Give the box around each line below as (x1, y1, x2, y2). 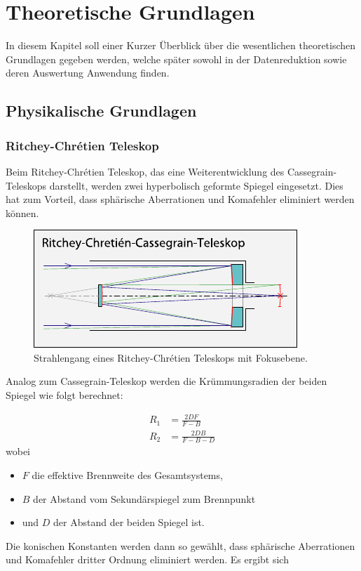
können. (6, 205, 39, 220)
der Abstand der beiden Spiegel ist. (53, 515, 205, 530)
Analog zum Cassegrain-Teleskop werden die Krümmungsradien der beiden (6, 374, 327, 388)
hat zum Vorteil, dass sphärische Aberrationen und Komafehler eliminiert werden (6, 192, 355, 206)
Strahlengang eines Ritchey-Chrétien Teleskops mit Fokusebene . (34, 350, 308, 365)
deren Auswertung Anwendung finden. (6, 65, 170, 80)
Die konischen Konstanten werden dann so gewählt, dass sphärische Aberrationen (6, 538, 355, 553)
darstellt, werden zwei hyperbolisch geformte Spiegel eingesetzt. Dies (49, 178, 343, 192)
